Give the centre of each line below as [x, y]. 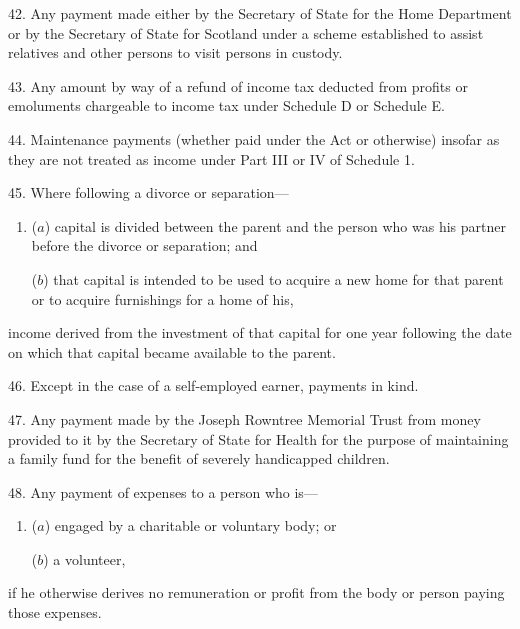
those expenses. [55, 612]
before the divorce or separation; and [144, 245]
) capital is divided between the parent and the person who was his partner [275, 225]
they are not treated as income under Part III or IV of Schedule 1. [211, 158]
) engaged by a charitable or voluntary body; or [190, 525]
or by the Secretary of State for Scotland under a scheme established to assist [246, 32]
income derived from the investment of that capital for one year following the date [260, 332]
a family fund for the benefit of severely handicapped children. [199, 458]
